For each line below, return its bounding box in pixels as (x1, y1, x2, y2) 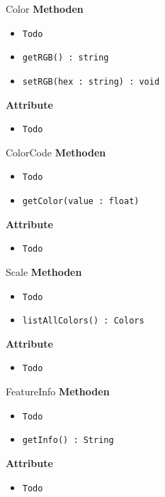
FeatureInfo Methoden (6, 384, 110, 399)
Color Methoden (6, 1, 84, 16)
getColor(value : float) (22, 196, 140, 207)
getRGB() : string (22, 53, 109, 63)
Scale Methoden (6, 264, 82, 279)
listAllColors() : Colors (22, 316, 144, 326)
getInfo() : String (22, 435, 114, 446)
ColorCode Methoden (6, 144, 106, 159)
